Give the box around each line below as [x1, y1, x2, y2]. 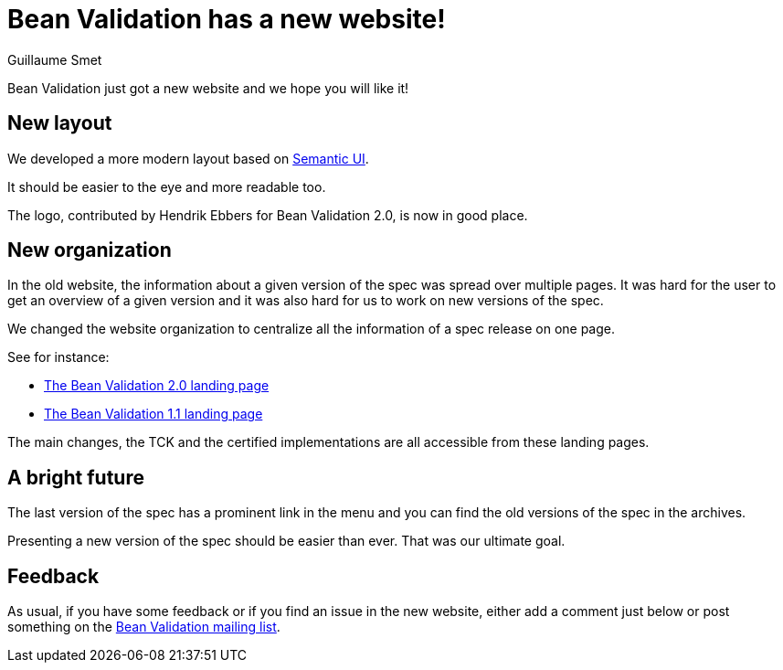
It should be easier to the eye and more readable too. [7, 178, 326, 195]
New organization [7, 239, 172, 262]
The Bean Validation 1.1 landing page [44, 406, 263, 422]
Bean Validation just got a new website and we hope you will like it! [7, 80, 409, 96]
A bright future [7, 465, 144, 489]
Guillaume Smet [7, 51, 102, 68]
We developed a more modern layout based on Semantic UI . [7, 150, 369, 166]
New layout [7, 112, 112, 135]
